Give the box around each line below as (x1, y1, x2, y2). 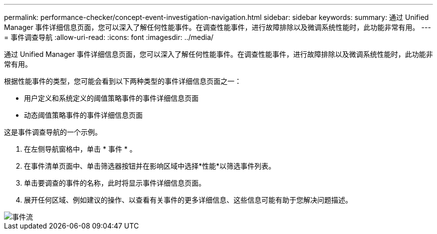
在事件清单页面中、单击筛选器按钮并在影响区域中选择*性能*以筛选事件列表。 (24, 162, 276, 170)
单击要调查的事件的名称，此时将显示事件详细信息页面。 (24, 179, 206, 187)
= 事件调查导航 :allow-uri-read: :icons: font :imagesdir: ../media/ (4, 33, 214, 41)
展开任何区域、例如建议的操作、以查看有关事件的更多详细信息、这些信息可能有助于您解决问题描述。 (24, 196, 352, 204)
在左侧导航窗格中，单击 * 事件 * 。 (24, 145, 137, 153)
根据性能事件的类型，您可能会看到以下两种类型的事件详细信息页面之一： (4, 77, 241, 85)
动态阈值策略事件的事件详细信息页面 (24, 111, 143, 119)
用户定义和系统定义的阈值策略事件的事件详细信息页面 (24, 94, 199, 102)
